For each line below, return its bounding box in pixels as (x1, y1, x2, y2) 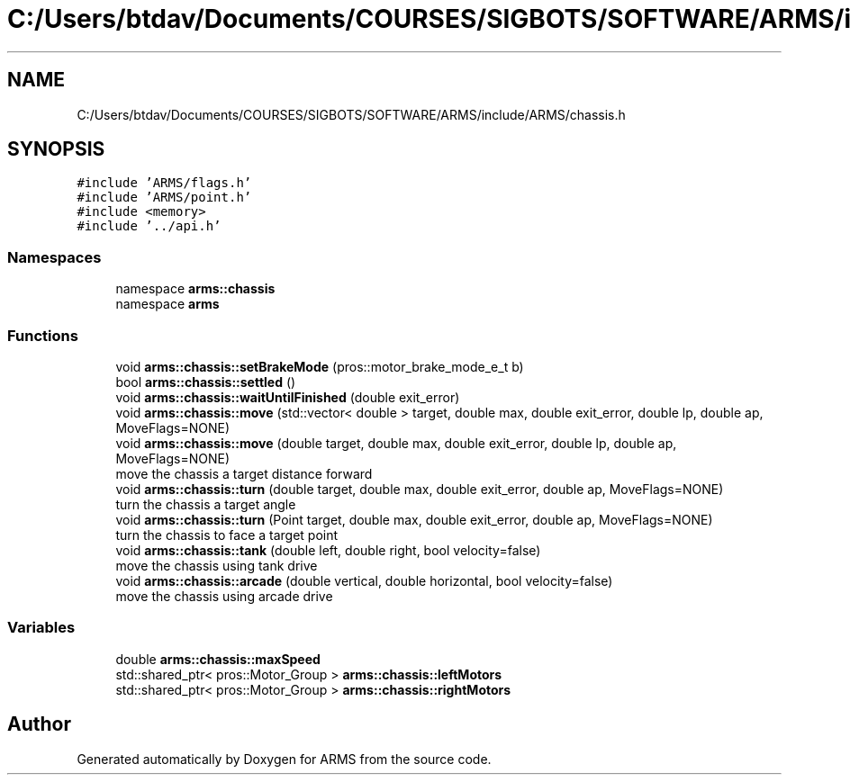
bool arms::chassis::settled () (115, 373, 296, 390)
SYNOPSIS (7, 138, 105, 161)
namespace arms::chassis (115, 281, 276, 297)
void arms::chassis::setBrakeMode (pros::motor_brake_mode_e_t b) (115, 358, 524, 374)
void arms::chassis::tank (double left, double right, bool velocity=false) (115, 542, 541, 558)
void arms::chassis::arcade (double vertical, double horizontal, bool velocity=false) (115, 572, 613, 589)
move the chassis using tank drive (115, 557, 318, 573)
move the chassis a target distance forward (115, 465, 373, 481)
